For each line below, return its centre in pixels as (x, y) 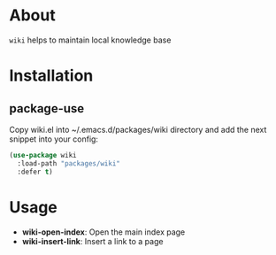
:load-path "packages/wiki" (69, 163)
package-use (47, 108)
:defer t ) (35, 172)
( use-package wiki (43, 155)
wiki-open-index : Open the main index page (103, 232)
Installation (51, 76)
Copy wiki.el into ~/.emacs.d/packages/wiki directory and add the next (138, 129)
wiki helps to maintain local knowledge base (90, 40)
